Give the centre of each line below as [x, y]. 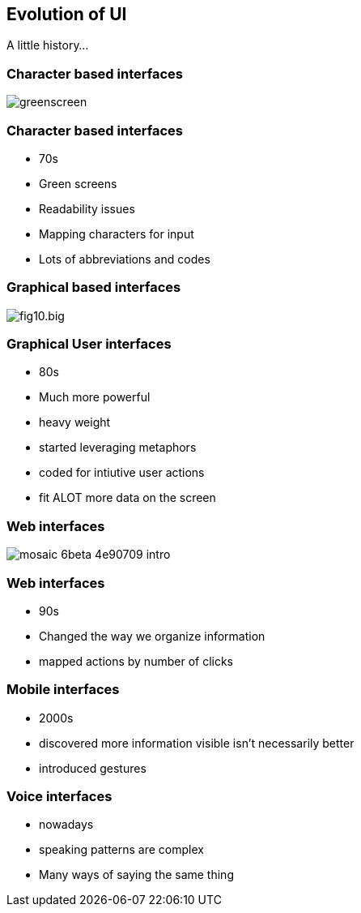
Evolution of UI [67, 14]
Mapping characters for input [117, 234]
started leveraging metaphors [118, 448]
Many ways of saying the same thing [136, 875]
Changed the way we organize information [152, 636]
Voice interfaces [59, 797]
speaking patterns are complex [121, 850]
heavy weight [75, 422]
